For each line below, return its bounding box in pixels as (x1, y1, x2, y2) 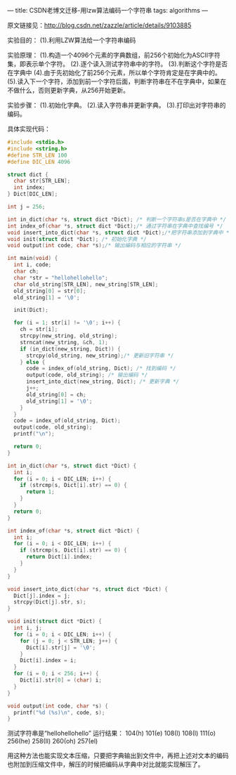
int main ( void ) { (7, 255, 58, 262)
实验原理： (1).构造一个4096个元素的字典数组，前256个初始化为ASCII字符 (7, 51, 221, 59)
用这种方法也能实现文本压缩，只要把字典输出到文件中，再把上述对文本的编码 (7, 751, 229, 760)
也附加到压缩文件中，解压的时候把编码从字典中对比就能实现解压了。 (7, 760, 204, 769)
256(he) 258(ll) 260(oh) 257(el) (7, 737, 98, 745)
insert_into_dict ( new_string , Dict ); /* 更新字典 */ (25, 378, 180, 385)
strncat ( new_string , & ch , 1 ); (20, 339, 109, 346)
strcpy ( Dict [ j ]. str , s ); (13, 599, 86, 606)
